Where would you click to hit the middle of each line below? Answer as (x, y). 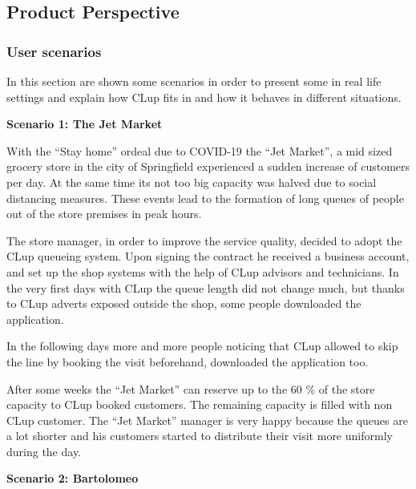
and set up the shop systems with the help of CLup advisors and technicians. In (203, 271)
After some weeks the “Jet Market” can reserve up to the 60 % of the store (191, 388)
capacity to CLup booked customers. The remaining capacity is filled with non (200, 404)
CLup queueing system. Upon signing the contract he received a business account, (208, 256)
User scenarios (54, 51)
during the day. (44, 451)
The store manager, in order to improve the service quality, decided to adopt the (204, 240)
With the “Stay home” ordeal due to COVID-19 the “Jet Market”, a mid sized (200, 150)
